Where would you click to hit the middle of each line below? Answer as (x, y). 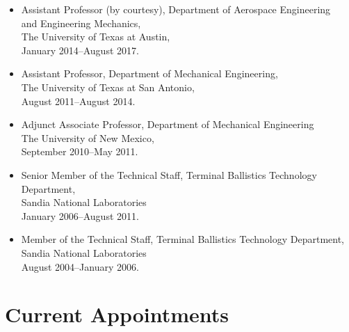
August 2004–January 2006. (80, 266)
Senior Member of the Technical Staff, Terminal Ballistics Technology (169, 174)
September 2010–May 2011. (80, 151)
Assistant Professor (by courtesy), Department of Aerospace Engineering (176, 9)
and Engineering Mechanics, (81, 23)
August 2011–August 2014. (78, 101)
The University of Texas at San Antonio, (108, 87)
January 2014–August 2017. (80, 50)
